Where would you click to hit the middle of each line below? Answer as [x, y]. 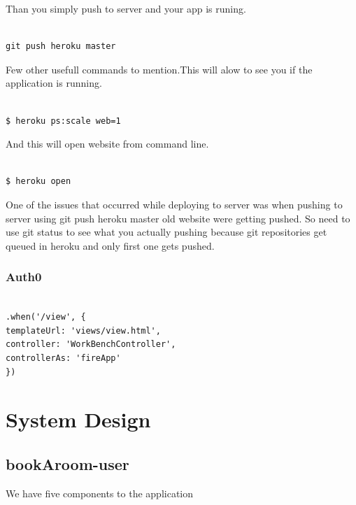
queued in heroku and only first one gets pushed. [110, 245]
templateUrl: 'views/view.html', [83, 330]
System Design [78, 419]
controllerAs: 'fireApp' [63, 358]
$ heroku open [38, 182]
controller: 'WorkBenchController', [91, 344]
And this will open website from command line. [107, 144]
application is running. [54, 83]
